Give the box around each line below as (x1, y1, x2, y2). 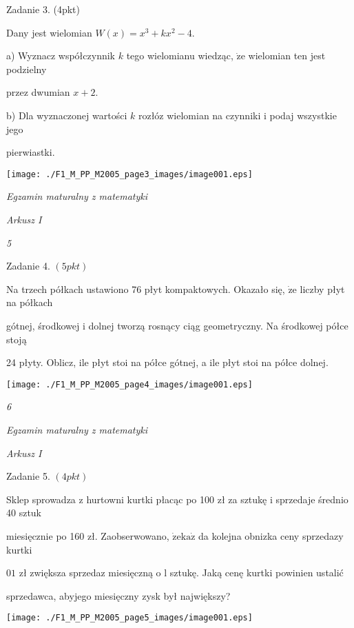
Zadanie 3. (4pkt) (6, 2, 80, 16)
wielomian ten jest (248, 48, 326, 63)
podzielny (6, 61, 47, 76)
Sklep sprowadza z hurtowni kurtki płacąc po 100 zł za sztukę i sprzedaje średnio (6, 492, 348, 506)
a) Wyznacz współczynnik (6, 48, 116, 63)
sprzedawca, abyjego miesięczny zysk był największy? (6, 588, 231, 602)
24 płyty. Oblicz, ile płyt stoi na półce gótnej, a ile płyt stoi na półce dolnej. (6, 355, 329, 369)
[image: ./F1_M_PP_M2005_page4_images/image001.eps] (6, 379, 253, 389)
